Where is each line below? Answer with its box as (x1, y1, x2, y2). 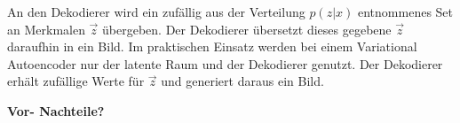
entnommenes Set (358, 3, 454, 20)
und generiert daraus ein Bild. (161, 72, 324, 90)
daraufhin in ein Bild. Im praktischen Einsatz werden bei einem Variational (7, 37, 417, 56)
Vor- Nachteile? (7, 101, 105, 119)
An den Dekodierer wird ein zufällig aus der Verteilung (7, 3, 305, 20)
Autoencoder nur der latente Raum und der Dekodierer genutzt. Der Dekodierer (7, 54, 443, 73)
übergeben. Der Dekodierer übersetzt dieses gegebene (102, 19, 392, 38)
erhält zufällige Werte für (7, 72, 145, 90)
